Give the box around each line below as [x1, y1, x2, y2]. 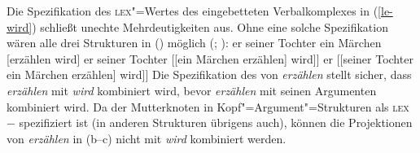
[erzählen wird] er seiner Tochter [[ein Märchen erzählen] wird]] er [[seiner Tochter [7, 50, 413, 67]
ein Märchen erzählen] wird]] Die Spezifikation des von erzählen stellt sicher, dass [7, 66, 412, 83]
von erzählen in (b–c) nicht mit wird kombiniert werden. [7, 129, 287, 146]
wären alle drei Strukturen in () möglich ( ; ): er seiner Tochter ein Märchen [7, 34, 382, 51]
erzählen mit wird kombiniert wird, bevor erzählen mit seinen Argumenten [7, 81, 377, 98]
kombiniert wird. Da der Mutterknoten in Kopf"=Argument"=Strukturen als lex [7, 98, 409, 115]
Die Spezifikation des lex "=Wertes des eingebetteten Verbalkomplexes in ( [7, 2, 378, 19]
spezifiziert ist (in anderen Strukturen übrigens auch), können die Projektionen [19, 114, 413, 131]
